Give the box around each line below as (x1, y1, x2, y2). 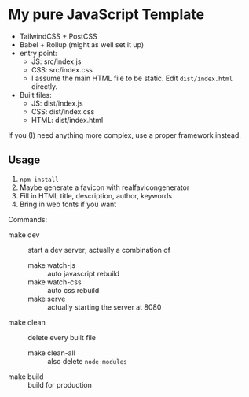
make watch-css (27, 277, 82, 287)
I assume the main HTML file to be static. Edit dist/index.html (31, 73, 233, 83)
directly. (31, 81, 58, 91)
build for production (27, 380, 93, 389)
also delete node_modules (47, 356, 127, 365)
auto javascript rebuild (47, 269, 120, 278)
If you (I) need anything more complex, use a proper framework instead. (8, 130, 241, 139)
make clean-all (27, 348, 76, 358)
